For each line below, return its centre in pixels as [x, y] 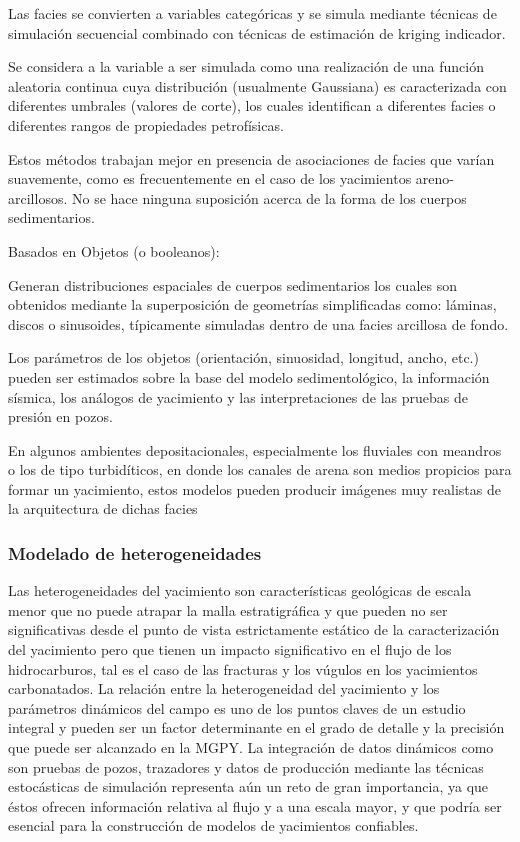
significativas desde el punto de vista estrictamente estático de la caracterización [254, 629]
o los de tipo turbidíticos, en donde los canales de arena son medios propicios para [260, 469]
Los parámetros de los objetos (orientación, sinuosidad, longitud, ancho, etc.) [243, 357]
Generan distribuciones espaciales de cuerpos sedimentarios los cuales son [232, 284]
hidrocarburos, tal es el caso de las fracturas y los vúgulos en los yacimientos [243, 668]
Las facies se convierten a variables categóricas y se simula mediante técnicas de [252, 13]
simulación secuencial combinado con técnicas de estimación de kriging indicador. [257, 32]
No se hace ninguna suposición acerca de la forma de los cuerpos [269, 197]
